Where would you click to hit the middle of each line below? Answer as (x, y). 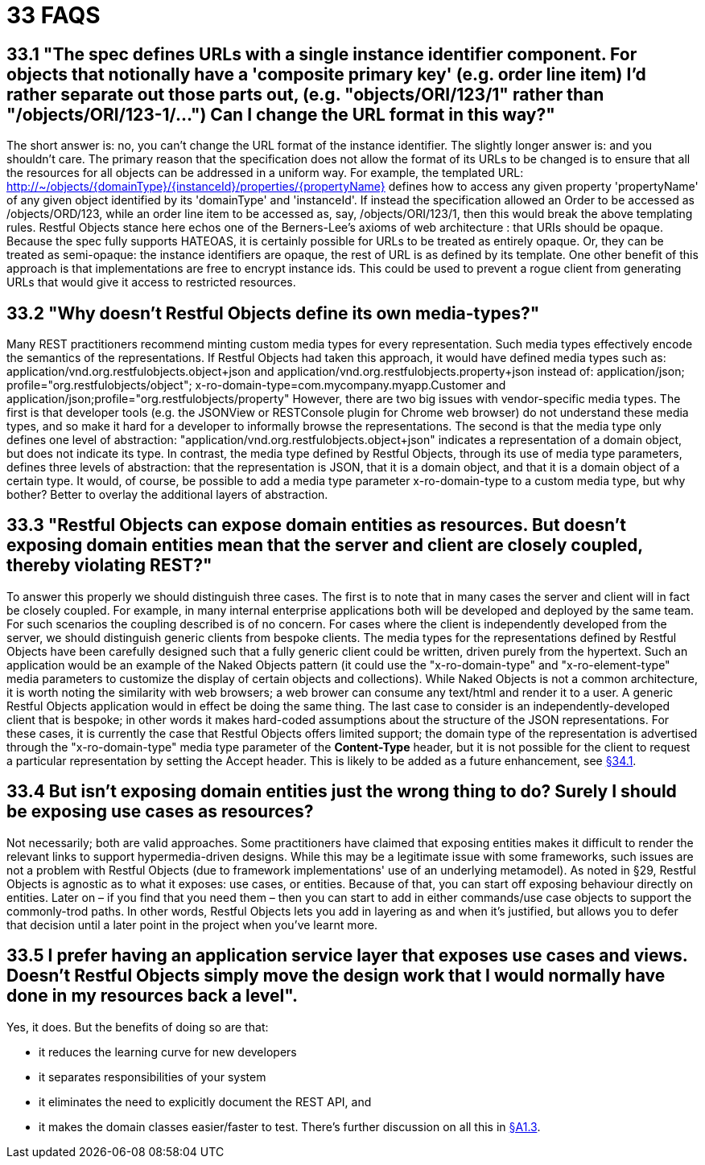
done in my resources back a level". (152, 996)
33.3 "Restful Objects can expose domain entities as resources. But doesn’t (316, 525)
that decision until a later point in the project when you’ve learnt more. (192, 924)
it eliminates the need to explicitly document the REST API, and (205, 1101)
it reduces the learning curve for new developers (168, 1052)
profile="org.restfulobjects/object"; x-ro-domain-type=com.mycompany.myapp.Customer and (256, 385)
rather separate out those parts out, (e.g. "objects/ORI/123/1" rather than (305, 94)
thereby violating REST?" (109, 566)
